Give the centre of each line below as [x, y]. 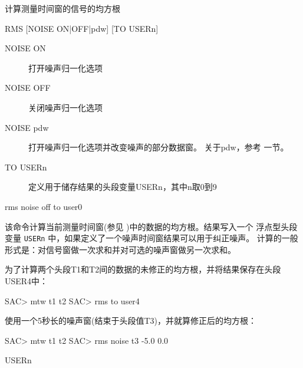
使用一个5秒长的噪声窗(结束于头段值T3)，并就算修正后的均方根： [131, 321]
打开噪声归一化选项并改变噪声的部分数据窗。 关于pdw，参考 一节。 [159, 147]
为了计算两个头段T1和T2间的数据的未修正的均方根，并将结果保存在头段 [143, 269]
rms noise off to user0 [44, 206]
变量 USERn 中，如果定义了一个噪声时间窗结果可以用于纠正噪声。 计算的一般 [151, 238]
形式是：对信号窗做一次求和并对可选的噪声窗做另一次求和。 [120, 249]
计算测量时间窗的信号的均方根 [62, 8]
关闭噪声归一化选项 [65, 107]
